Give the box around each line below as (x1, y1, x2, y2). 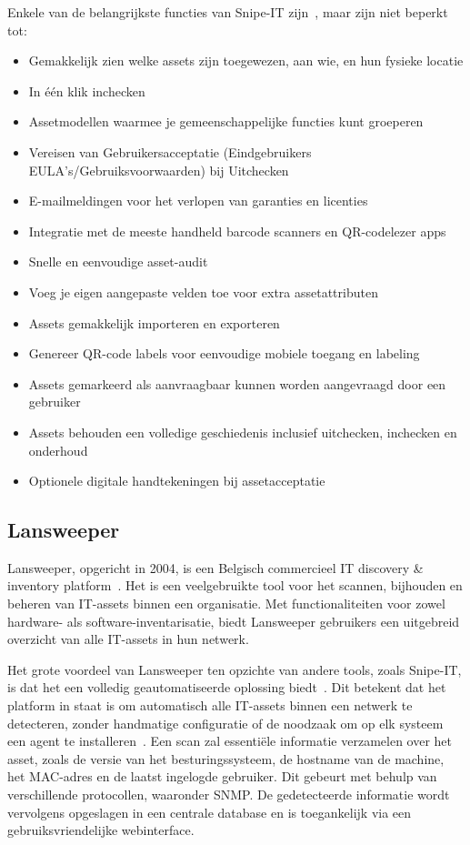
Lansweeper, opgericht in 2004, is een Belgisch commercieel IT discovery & (7, 558, 424, 577)
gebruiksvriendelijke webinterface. (7, 820, 195, 840)
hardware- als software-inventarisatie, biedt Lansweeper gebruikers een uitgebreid (7, 611, 460, 630)
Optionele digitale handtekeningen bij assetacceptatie (28, 471, 325, 490)
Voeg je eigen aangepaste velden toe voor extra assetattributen (28, 282, 378, 301)
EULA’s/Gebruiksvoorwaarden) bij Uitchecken (28, 160, 289, 179)
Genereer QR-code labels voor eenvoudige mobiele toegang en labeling (28, 344, 420, 363)
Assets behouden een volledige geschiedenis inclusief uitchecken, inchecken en (28, 422, 457, 441)
